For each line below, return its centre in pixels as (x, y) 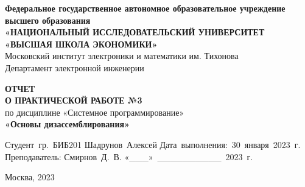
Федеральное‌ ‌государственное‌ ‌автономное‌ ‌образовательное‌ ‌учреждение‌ (145, 8)
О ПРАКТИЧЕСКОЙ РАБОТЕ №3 (74, 100)
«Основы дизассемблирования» (67, 124)
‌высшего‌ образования (48, 20)
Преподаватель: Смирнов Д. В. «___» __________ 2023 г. (129, 156)
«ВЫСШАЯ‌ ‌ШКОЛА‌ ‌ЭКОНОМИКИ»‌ (81, 44)
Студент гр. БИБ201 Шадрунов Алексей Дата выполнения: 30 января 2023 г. (153, 144)
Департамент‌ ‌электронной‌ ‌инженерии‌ (75, 67)
